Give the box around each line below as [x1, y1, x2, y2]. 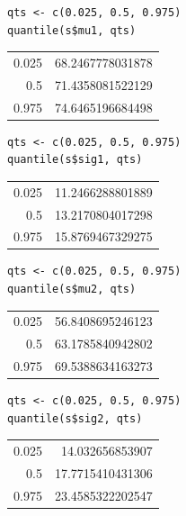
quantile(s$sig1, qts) [7, 153, 143, 167]
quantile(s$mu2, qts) [7, 283, 137, 296]
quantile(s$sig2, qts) [7, 412, 143, 425]
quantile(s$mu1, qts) [7, 23, 137, 37]
